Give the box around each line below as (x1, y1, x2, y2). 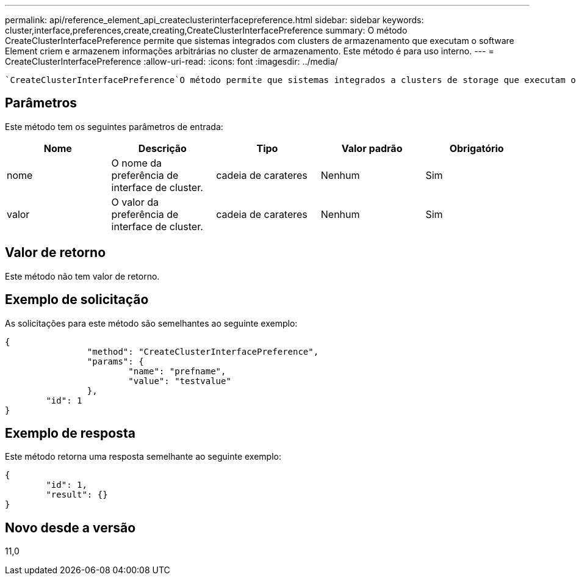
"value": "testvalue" (128, 375, 231, 386)
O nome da (111, 156, 162, 169)
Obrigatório (449, 142, 504, 154)
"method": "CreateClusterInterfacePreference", (87, 346, 319, 357)
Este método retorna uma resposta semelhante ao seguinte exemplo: (5, 451, 281, 462)
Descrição (138, 142, 187, 154)
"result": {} (46, 490, 108, 500)
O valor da (111, 195, 159, 208)
